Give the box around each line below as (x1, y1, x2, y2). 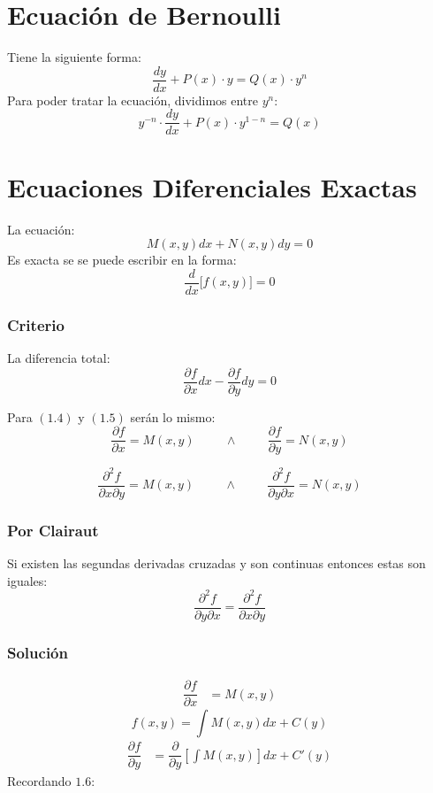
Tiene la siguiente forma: (7, 48, 141, 66)
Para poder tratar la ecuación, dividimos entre (7, 90, 258, 109)
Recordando (7, 772, 72, 790)
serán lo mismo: (130, 407, 216, 426)
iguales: (7, 571, 48, 589)
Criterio (7, 313, 65, 335)
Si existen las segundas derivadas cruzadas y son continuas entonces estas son (7, 554, 426, 573)
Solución (7, 641, 68, 663)
